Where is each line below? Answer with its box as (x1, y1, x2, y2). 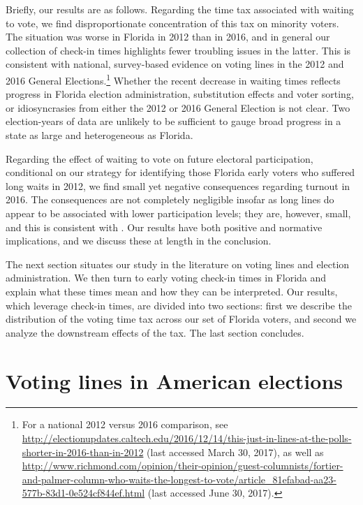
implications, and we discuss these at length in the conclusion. (6, 233, 272, 248)
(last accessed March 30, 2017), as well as (147, 444, 324, 459)
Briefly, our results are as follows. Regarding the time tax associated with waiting (6, 2, 354, 16)
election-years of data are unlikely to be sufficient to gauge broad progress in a (6, 114, 341, 129)
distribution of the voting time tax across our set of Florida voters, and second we (6, 312, 357, 326)
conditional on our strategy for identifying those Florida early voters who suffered (6, 165, 355, 180)
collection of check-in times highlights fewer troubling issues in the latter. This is (6, 43, 351, 57)
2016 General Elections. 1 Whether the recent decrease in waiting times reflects (6, 71, 341, 87)
